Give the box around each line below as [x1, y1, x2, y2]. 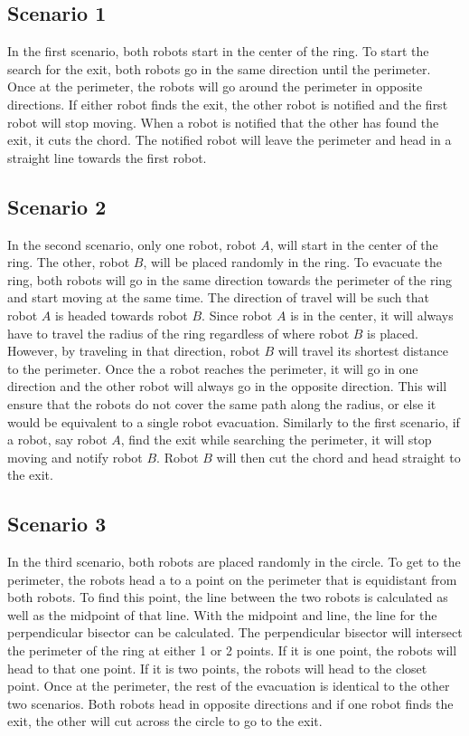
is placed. [367, 323, 418, 342]
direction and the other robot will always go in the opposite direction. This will [7, 377, 447, 396]
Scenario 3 [7, 510, 107, 538]
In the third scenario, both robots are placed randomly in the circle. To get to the [7, 552, 461, 571]
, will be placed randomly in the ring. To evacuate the [143, 253, 443, 272]
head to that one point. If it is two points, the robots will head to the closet [7, 658, 427, 677]
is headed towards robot [54, 305, 188, 324]
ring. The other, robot [7, 253, 130, 272]
